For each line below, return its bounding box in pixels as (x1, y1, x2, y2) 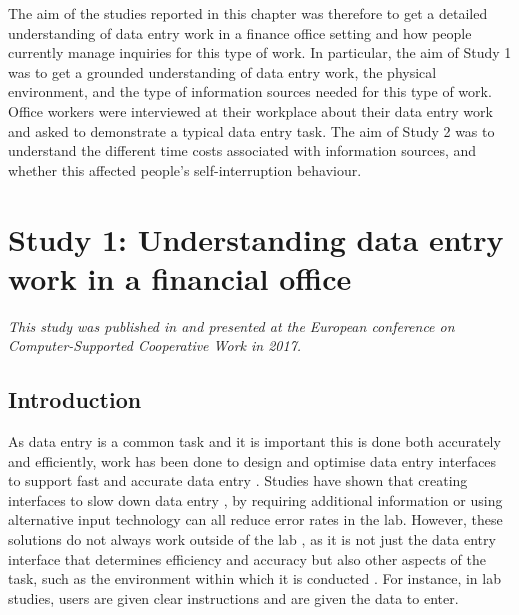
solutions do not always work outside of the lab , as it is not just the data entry (8, 529, 496, 550)
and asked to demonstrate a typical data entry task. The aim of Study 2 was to (8, 120, 495, 141)
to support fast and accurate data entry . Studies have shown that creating (8, 470, 468, 491)
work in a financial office (8, 257, 352, 298)
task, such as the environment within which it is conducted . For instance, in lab (8, 568, 501, 589)
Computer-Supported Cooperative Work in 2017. (8, 335, 302, 356)
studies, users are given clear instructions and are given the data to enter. (8, 587, 459, 608)
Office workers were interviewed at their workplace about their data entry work (8, 100, 493, 121)
